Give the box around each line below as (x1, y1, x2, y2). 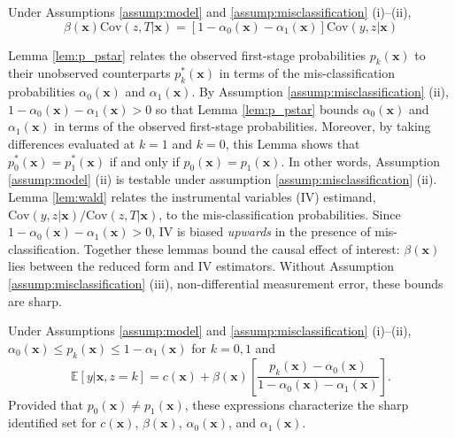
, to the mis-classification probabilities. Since (158, 204, 401, 223)
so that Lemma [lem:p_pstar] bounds (155, 99, 359, 118)
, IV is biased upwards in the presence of (151, 222, 371, 241)
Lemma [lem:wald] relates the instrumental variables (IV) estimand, (8, 187, 376, 205)
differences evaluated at (8, 134, 135, 152)
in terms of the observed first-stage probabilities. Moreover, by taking (54, 117, 431, 135)
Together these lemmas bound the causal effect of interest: (83, 239, 400, 257)
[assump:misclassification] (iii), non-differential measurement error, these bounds (8, 273, 443, 292)
